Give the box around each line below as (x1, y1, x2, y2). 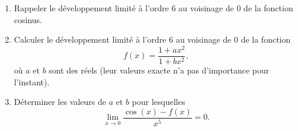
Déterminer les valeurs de (14, 95, 107, 108)
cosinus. (14, 13, 43, 25)
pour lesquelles (132, 95, 185, 108)
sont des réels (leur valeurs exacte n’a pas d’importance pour (49, 63, 270, 76)
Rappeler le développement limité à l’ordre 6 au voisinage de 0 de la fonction (14, 2, 293, 14)
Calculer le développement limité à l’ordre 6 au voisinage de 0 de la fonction (14, 33, 291, 46)
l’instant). (14, 75, 50, 88)
